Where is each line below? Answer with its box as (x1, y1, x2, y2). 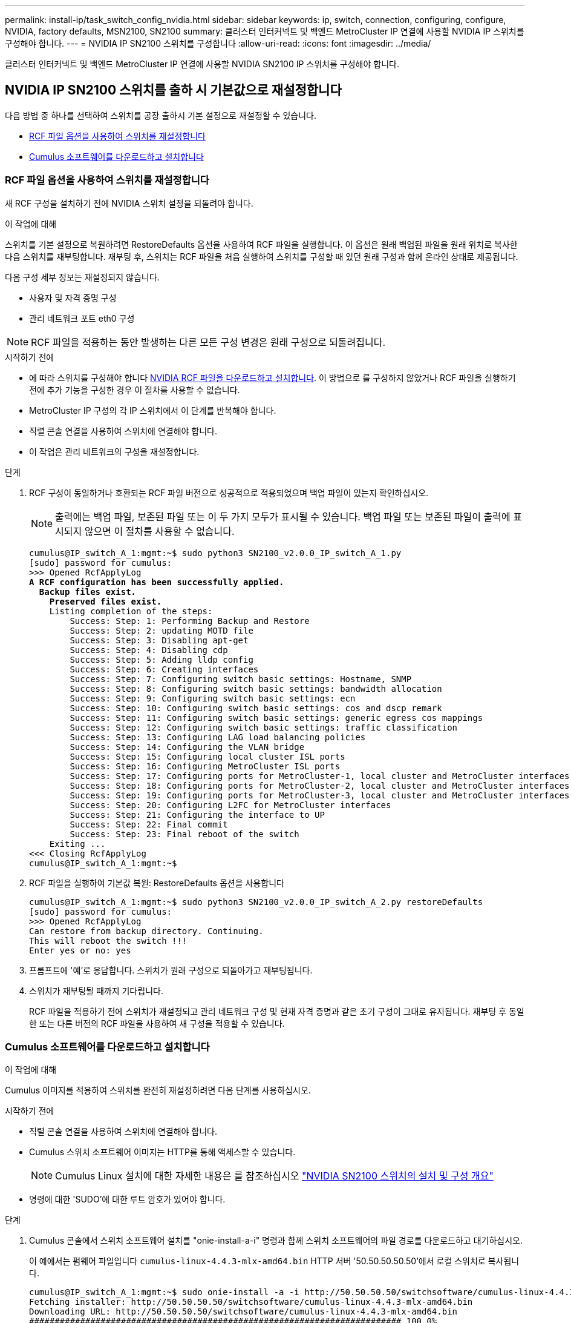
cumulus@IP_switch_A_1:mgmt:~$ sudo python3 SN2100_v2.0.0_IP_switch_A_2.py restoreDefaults (29, 897, 483, 907)
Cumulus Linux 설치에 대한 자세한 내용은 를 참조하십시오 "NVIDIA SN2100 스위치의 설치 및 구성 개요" (55, 1170, 494, 1182)
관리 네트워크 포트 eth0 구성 (29, 313, 135, 323)
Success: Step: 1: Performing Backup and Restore (70, 615, 310, 626)
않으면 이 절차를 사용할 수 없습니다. (84, 525, 235, 537)
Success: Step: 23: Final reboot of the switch (70, 829, 299, 839)
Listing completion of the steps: (49, 606, 213, 616)
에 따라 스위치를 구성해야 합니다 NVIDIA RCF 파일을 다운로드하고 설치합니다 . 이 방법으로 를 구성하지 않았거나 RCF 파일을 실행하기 (29, 372, 516, 383)
